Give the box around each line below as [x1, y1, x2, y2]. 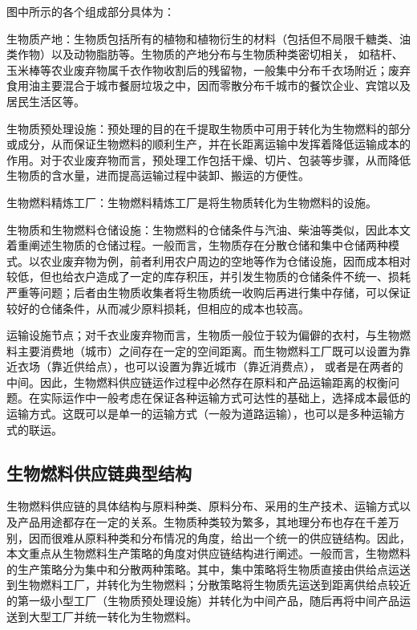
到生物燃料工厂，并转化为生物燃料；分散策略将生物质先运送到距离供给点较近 [6, 576, 411, 593]
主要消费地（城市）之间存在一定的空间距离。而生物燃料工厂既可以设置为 [17, 342, 399, 359]
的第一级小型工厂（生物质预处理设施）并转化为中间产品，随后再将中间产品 [6, 592, 399, 609]
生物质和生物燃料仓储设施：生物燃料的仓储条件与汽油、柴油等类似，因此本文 [6, 221, 411, 238]
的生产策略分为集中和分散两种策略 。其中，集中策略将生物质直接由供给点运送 [6, 560, 411, 577]
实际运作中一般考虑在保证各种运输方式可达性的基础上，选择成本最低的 [39, 389, 411, 406]
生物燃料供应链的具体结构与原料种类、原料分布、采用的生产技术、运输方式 [6, 498, 399, 514]
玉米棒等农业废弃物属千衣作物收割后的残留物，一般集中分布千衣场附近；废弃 [6, 61, 411, 78]
